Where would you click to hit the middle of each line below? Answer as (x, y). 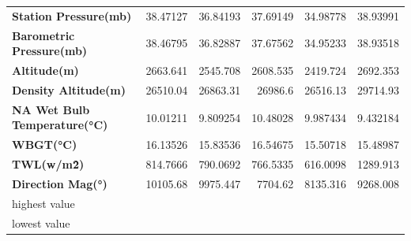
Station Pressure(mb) (72, 15)
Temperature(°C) (60, 125)
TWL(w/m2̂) (48, 164)
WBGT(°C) (45, 145)
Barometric (43, 35)
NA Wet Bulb (51, 109)
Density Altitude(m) (69, 89)
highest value (43, 203)
